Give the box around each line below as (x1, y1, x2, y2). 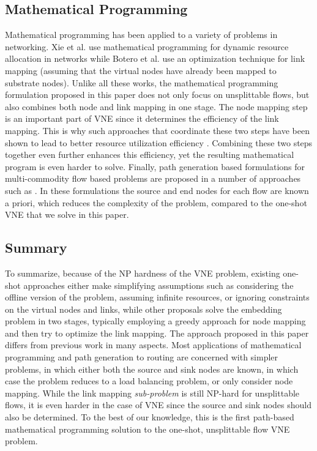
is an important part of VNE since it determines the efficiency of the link (5, 112, 279, 125)
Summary (5, 238, 67, 257)
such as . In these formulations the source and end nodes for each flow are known (5, 184, 309, 196)
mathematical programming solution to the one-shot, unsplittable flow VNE (5, 422, 290, 435)
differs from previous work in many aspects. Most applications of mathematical (5, 338, 302, 351)
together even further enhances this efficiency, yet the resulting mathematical (5, 148, 294, 161)
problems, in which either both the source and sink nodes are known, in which (5, 362, 299, 375)
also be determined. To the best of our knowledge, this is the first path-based (5, 411, 294, 423)
